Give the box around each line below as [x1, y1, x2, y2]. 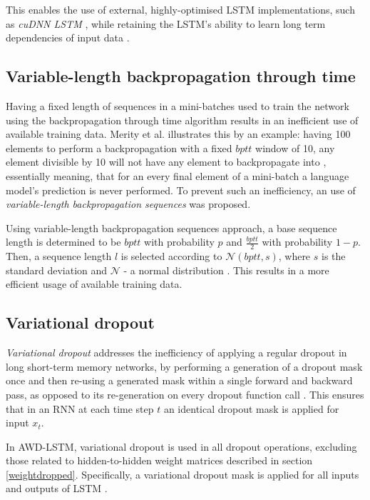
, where [278, 249, 311, 264]
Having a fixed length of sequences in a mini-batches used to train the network [6, 98, 349, 113]
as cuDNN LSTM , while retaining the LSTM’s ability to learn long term [6, 16, 326, 31]
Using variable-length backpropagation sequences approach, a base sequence [6, 220, 337, 235]
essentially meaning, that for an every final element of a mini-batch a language [6, 168, 349, 183]
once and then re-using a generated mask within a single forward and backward [6, 373, 353, 388]
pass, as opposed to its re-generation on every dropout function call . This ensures [6, 386, 364, 401]
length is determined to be [6, 234, 121, 249]
